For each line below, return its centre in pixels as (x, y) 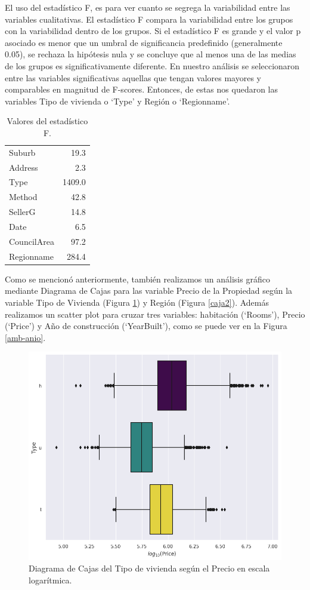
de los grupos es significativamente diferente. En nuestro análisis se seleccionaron (152, 65)
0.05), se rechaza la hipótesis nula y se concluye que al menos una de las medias (151, 54)
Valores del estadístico (47, 121)
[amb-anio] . (25, 337)
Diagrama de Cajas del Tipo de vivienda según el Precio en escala (149, 568)
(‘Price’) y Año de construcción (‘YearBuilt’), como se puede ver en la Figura (146, 326)
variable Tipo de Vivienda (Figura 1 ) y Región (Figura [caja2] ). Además (137, 302)
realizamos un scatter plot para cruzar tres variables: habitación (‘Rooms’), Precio (155, 314)
